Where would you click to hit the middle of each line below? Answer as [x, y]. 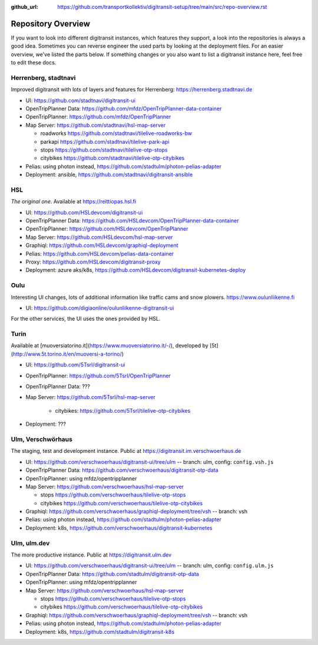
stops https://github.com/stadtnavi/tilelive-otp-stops [104, 150]
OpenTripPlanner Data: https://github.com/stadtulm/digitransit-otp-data [112, 574]
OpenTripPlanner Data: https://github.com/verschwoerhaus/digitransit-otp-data [122, 470]
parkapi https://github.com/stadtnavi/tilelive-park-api [105, 141]
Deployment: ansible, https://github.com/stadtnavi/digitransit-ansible [109, 175]
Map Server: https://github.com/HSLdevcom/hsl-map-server [99, 237]
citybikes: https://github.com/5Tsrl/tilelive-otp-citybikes [123, 410]
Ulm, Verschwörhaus [42, 439]
